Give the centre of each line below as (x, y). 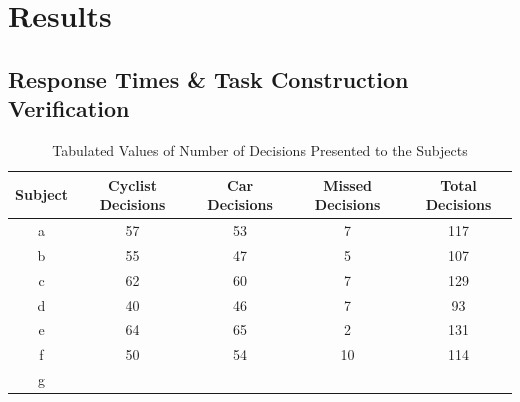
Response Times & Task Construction (208, 78)
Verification (69, 108)
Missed (347, 184)
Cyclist (132, 184)
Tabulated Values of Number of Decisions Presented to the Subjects (260, 149)
